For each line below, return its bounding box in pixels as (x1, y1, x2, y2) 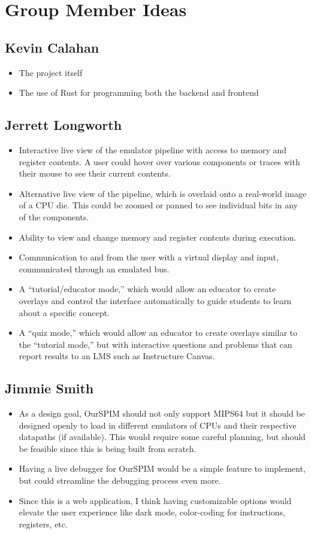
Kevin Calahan (5, 38, 99, 56)
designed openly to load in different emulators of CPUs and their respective (19, 418, 297, 431)
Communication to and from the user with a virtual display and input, (19, 251, 279, 263)
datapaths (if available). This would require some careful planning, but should (19, 430, 306, 443)
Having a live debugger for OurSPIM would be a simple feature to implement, (19, 462, 306, 475)
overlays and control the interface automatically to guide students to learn (19, 294, 292, 307)
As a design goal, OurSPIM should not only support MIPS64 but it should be (19, 407, 305, 420)
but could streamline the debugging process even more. (19, 474, 221, 487)
